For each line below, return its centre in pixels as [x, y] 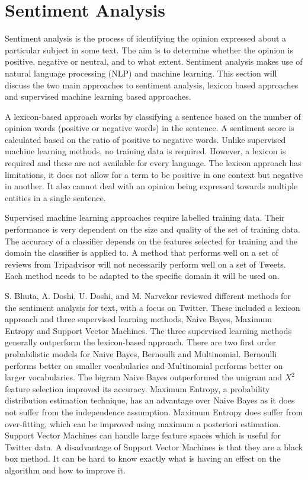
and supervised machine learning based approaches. [98, 96]
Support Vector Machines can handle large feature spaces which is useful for [143, 435]
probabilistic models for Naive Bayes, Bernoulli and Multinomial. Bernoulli [141, 353]
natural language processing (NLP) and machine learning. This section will [141, 73]
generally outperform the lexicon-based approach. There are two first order [141, 342]
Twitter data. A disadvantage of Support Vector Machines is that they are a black [154, 446]
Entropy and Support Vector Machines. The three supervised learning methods [148, 330]
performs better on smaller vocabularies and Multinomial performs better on [144, 365]
